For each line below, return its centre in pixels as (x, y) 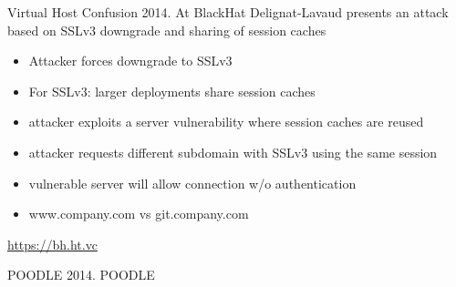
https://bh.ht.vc (52, 244)
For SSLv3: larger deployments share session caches (172, 91)
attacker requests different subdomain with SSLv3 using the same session (233, 152)
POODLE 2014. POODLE (81, 275)
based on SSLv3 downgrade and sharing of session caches (167, 30)
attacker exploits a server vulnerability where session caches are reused (226, 122)
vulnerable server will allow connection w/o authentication (192, 183)
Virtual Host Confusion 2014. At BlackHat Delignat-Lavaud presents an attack (228, 12)
